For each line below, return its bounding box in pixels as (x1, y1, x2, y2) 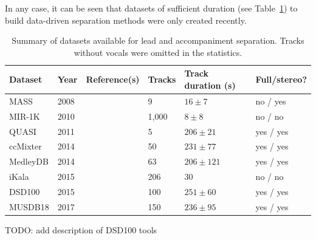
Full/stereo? (255, 73, 307, 86)
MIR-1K (9, 109, 40, 122)
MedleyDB (9, 155, 49, 168)
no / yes (255, 94, 286, 107)
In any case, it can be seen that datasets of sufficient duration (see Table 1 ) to (5, 2, 298, 14)
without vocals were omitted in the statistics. (74, 46, 242, 58)
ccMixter (9, 140, 42, 153)
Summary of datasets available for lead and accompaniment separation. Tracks (12, 34, 304, 47)
